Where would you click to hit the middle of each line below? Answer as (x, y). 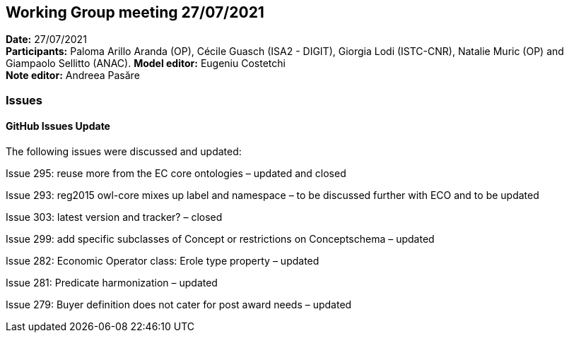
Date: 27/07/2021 (46, 40)
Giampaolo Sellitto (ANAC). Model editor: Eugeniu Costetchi (146, 64)
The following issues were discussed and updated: (124, 152)
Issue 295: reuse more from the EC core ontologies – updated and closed (176, 174)
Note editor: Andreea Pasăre (73, 76)
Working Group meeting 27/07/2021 (135, 12)
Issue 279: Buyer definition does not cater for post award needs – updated (179, 305)
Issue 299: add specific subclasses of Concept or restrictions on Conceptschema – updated (220, 239)
